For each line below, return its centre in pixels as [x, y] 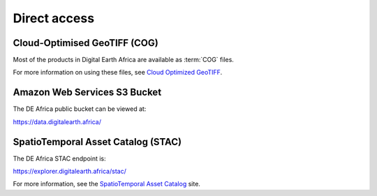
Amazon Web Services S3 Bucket [87, 92]
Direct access [53, 18]
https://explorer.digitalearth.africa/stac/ [70, 172]
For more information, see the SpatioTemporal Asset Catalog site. [106, 184]
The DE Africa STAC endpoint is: [59, 158]
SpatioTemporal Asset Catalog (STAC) [97, 142]
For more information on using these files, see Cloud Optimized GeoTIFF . [118, 73]
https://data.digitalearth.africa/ [57, 121]
